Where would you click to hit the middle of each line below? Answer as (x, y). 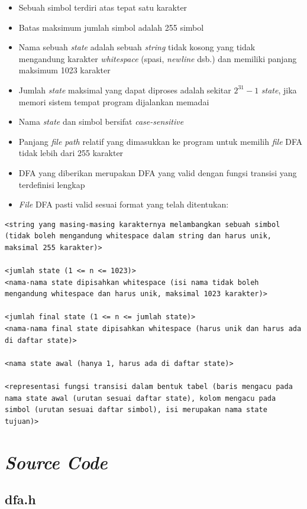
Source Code (56, 462)
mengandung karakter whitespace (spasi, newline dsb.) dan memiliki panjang (158, 58)
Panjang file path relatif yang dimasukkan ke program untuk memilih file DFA (161, 141)
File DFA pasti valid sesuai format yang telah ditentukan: (124, 204)
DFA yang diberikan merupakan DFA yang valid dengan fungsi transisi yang (158, 172)
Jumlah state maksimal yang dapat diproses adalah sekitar (125, 90)
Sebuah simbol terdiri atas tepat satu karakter (103, 7)
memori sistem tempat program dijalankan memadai (114, 101)
